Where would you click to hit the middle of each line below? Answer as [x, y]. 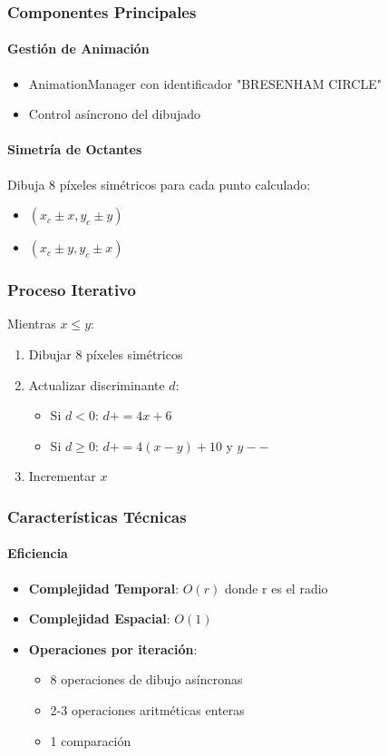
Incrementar [62, 476]
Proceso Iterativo [72, 290]
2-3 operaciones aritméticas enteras [147, 710]
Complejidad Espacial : [99, 619]
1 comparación [91, 740]
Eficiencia [38, 553]
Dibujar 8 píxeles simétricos [106, 354]
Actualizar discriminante [97, 384]
